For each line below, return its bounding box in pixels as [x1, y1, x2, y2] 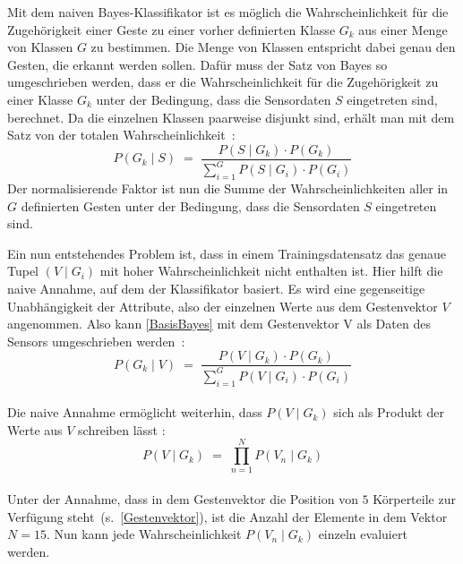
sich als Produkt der [333, 403, 444, 422]
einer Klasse [7, 90, 73, 108]
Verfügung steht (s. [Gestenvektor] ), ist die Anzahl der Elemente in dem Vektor [7, 507, 448, 526]
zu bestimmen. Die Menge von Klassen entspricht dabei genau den [90, 38, 456, 56]
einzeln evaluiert [318, 525, 407, 543]
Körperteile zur [373, 490, 456, 508]
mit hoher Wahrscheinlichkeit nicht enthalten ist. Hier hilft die [99, 261, 443, 280]
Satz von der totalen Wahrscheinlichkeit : [7, 125, 236, 144]
